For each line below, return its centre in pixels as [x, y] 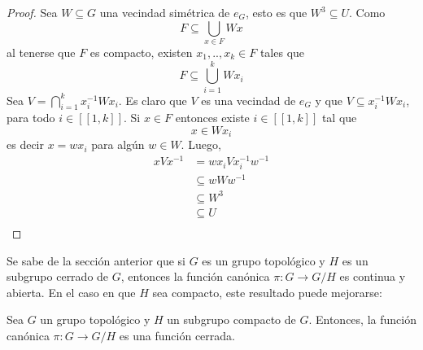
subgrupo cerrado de [58, 276]
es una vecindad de [249, 100]
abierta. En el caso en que [71, 292]
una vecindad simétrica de [165, 12]
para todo [31, 118]
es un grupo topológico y [264, 260]
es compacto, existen [141, 52]
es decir [25, 144]
